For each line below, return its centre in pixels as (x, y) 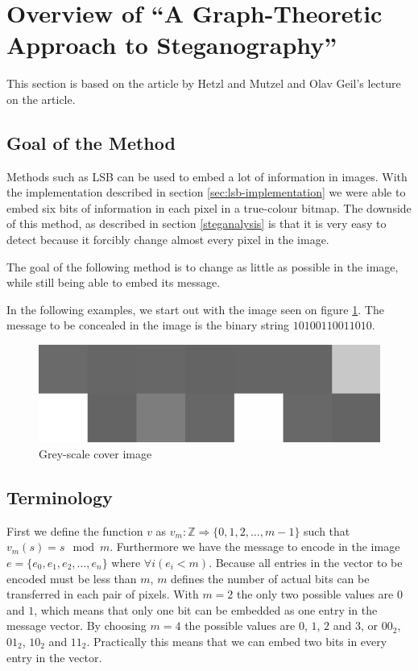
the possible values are (240, 625)
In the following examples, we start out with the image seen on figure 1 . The (195, 309)
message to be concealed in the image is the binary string (148, 325)
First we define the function (75, 530)
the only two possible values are (315, 594)
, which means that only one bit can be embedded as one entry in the (206, 609)
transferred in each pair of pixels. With (103, 594)
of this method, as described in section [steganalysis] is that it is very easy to (197, 224)
